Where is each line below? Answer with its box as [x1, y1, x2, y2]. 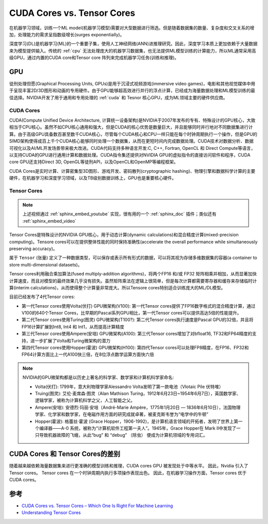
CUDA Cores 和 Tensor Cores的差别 [9, 450, 121, 458]
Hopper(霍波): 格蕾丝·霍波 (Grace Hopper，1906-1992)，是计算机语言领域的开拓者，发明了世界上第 [35, 418, 238, 424]
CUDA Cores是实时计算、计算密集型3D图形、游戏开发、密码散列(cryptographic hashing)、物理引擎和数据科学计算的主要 [9, 168, 256, 174]
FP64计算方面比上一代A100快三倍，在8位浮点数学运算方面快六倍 [21, 351, 154, 357]
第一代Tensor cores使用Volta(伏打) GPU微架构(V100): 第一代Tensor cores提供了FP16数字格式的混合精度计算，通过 [21, 303, 256, 309]
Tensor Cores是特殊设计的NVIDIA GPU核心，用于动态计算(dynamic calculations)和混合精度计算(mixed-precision [9, 232, 239, 238]
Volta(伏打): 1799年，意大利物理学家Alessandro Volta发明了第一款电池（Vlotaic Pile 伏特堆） [35, 384, 224, 390]
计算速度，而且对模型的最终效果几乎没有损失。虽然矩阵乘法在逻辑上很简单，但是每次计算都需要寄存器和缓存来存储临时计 [9, 278, 257, 284]
